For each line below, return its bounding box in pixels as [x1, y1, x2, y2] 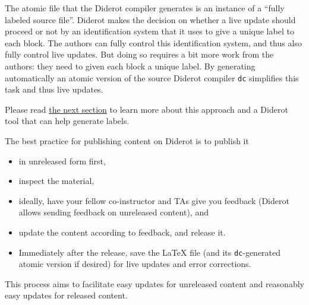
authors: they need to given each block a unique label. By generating [5, 59, 256, 72]
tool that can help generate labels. [5, 115, 130, 127]
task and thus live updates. [5, 83, 103, 96]
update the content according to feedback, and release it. [18, 225, 226, 238]
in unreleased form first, [18, 154, 106, 167]
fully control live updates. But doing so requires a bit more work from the [5, 48, 274, 61]
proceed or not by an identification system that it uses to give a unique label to [5, 25, 294, 37]
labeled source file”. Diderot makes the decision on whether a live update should [5, 13, 296, 26]
